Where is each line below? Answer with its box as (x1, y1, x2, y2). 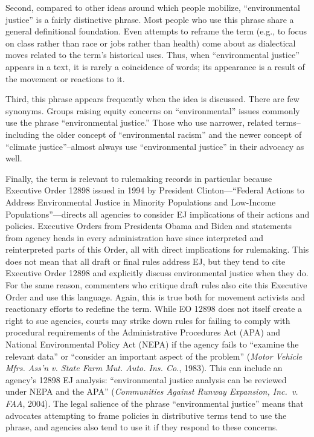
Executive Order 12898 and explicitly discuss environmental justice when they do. (5, 267, 309, 279)
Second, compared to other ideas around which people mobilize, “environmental (5, 1, 300, 13)
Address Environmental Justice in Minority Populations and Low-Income (5, 195, 276, 208)
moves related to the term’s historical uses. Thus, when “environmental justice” (5, 48, 300, 61)
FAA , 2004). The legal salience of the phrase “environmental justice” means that (5, 397, 304, 409)
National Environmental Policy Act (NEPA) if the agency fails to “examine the (5, 338, 299, 351)
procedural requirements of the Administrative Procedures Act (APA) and (5, 326, 281, 338)
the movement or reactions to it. (5, 72, 125, 85)
